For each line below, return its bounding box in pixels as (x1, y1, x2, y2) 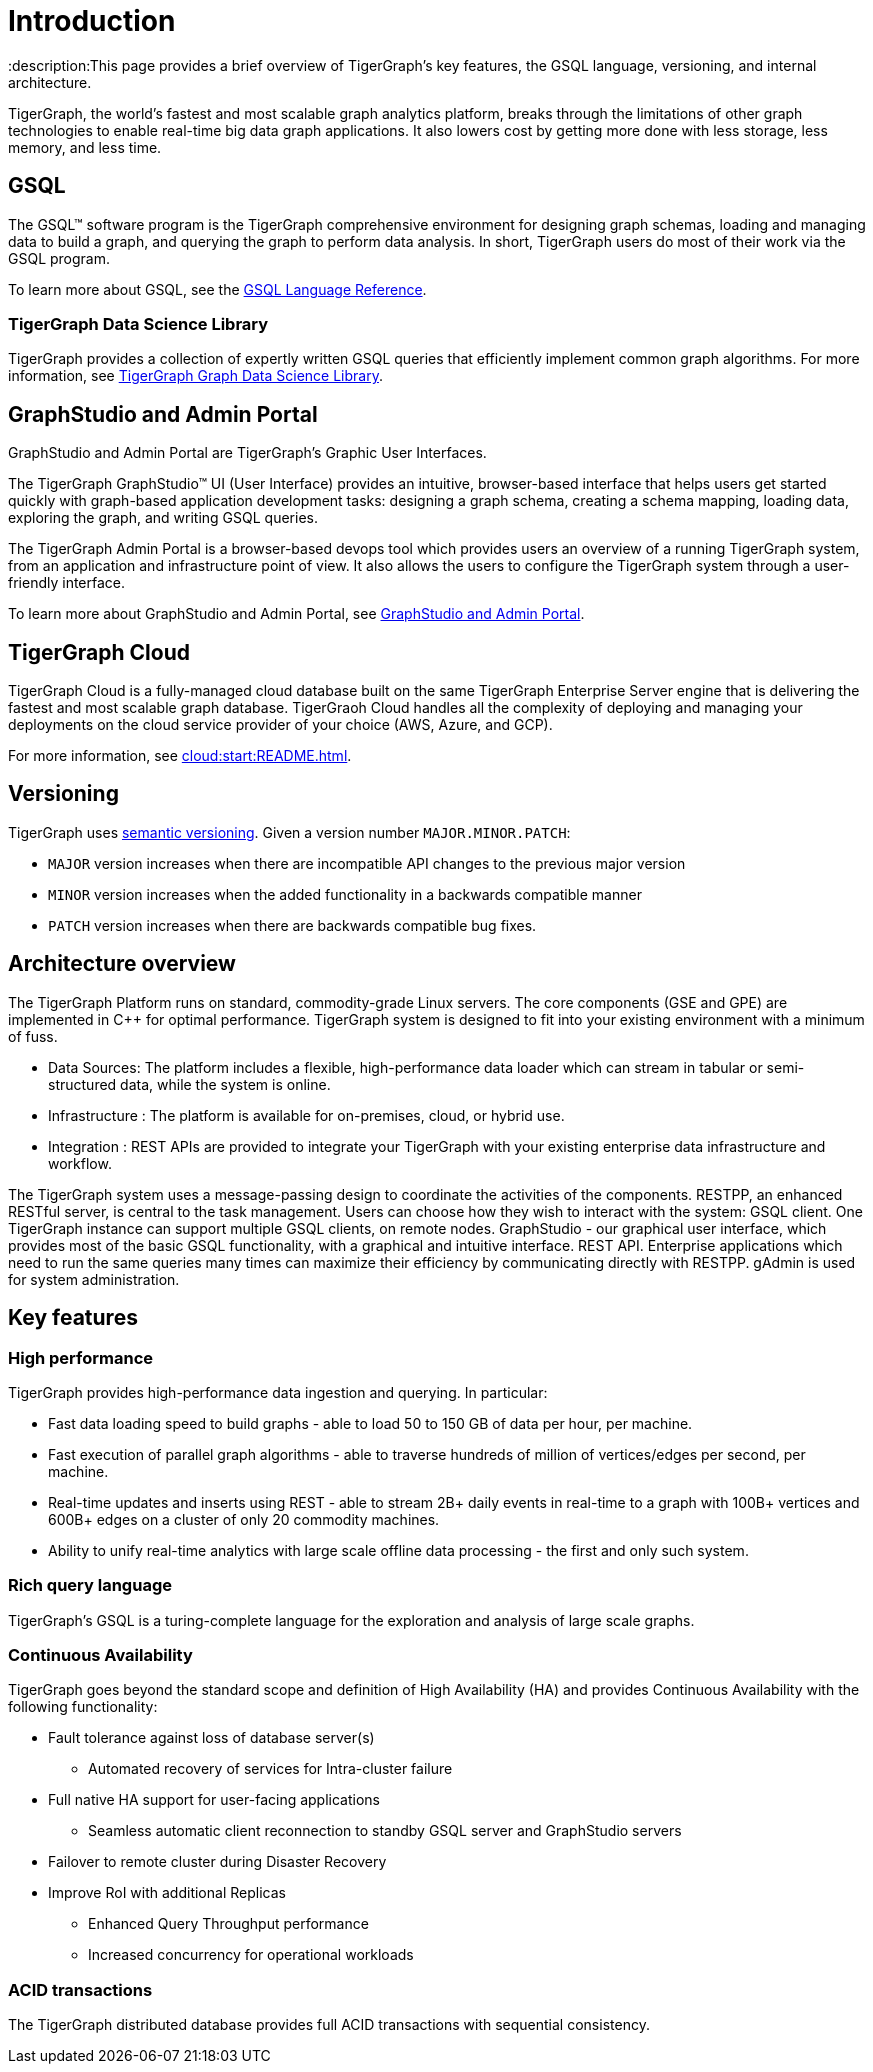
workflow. (48, 1154, 112, 1172)
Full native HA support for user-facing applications (48, 1791, 380, 1809)
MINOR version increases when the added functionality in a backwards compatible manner (48, 885, 642, 903)
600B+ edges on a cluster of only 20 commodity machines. (48, 1510, 440, 1528)
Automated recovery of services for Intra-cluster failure (88, 1760, 453, 1778)
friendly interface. (8, 574, 126, 592)
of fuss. (8, 1027, 58, 1045)
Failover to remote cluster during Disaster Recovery (48, 1853, 387, 1871)
